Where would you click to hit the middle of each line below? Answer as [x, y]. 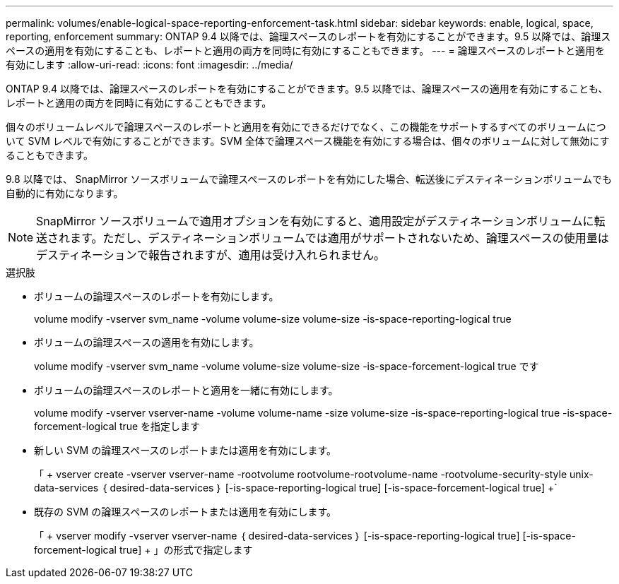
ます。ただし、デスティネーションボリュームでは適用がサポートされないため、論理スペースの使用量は [340, 238]
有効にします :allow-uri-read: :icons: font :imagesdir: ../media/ [149, 65]
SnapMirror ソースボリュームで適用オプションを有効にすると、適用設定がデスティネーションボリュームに [315, 221]
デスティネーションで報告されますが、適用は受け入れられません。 [211, 255]
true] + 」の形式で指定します [186, 550]
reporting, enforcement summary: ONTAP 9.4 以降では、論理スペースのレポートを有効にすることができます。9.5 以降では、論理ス [308, 36]
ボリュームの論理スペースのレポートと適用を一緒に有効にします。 [186, 390]
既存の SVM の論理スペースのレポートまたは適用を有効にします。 [185, 512]
